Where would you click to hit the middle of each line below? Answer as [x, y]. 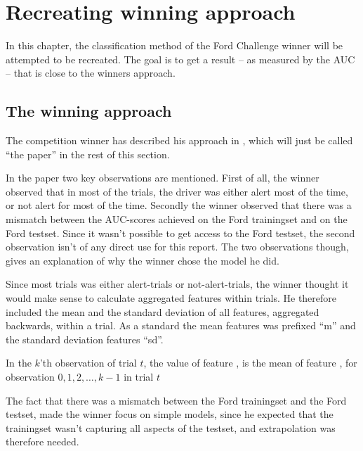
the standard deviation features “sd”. [85, 339]
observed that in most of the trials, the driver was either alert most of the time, [177, 191]
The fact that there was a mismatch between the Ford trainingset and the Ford [176, 400]
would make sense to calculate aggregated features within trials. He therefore [171, 298]
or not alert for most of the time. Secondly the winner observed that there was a [179, 205]
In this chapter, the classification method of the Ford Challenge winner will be [174, 45]
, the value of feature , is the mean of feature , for [250, 363]
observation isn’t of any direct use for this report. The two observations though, [177, 247]
